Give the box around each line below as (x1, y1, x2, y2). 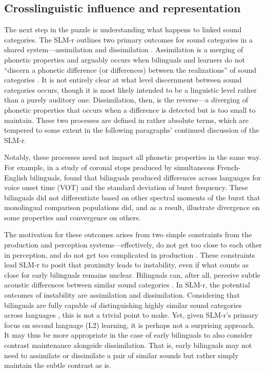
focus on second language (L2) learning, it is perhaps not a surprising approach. (4, 319, 255, 330)
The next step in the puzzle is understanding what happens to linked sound (4, 24, 242, 35)
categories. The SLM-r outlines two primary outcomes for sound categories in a (4, 34, 253, 45)
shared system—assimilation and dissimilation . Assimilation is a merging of (4, 44, 243, 55)
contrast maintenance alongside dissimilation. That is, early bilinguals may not (4, 340, 252, 350)
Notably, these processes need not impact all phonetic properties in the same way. (4, 152, 261, 162)
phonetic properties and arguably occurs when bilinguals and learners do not (4, 54, 245, 65)
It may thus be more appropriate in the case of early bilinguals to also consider (4, 329, 253, 340)
